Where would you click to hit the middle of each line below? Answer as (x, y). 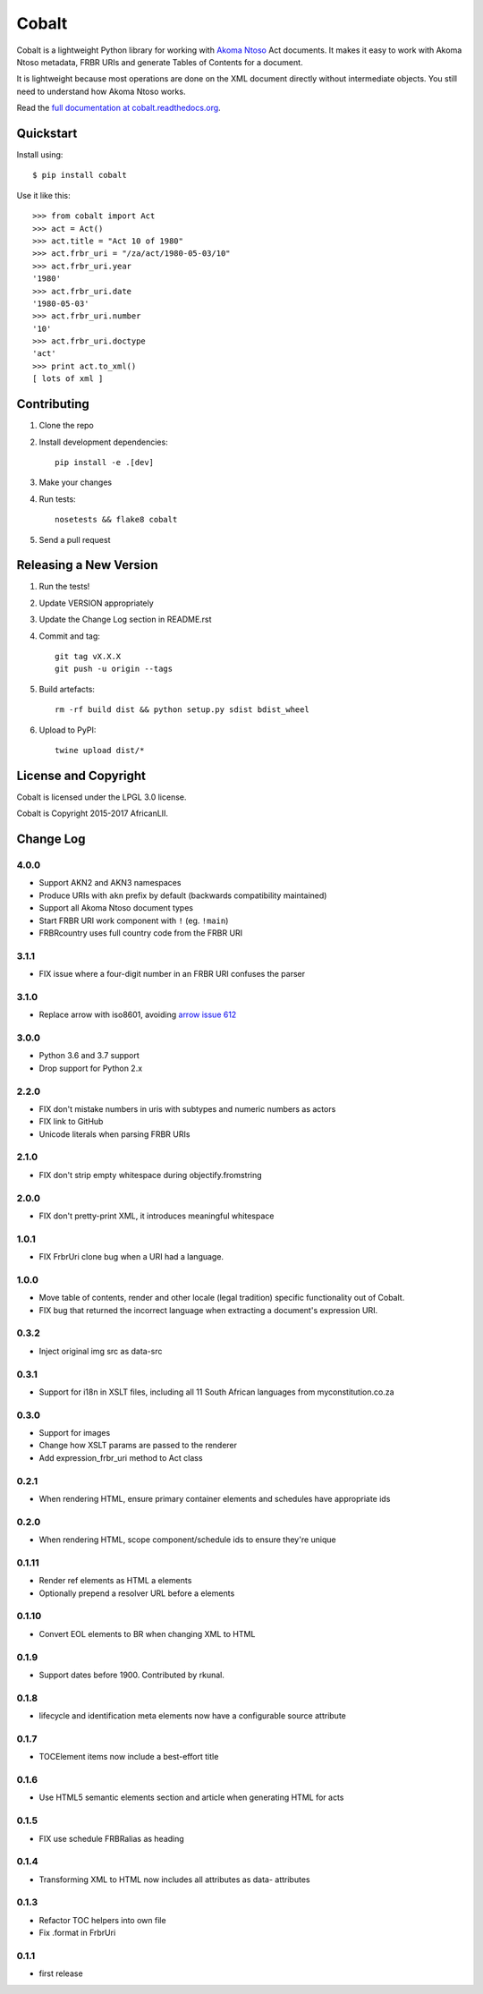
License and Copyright (81, 775)
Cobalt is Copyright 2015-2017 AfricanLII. (93, 813)
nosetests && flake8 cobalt (116, 520)
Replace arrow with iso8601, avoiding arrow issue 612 (138, 1014)
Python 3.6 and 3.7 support (89, 1056)
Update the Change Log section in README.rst (125, 619)
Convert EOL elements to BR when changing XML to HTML (147, 1633)
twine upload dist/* (100, 750)
